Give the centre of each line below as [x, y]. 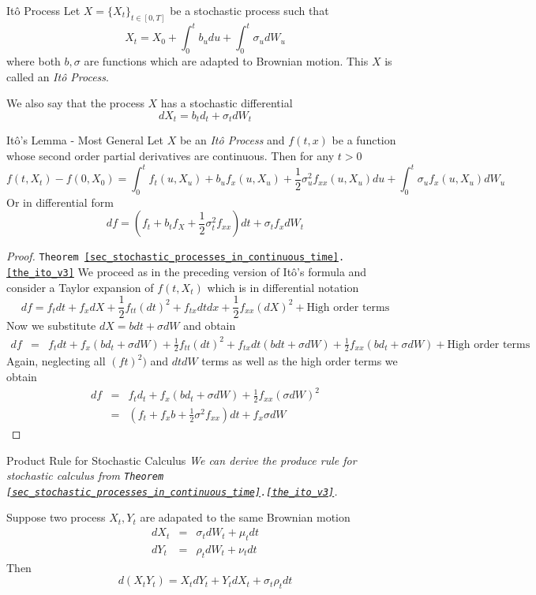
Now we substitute [51, 326]
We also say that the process [75, 103]
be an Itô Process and [232, 140]
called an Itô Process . [58, 76]
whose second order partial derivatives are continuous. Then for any [171, 155]
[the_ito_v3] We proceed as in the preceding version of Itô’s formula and [187, 272]
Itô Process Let [43, 10]
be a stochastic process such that [249, 10]
